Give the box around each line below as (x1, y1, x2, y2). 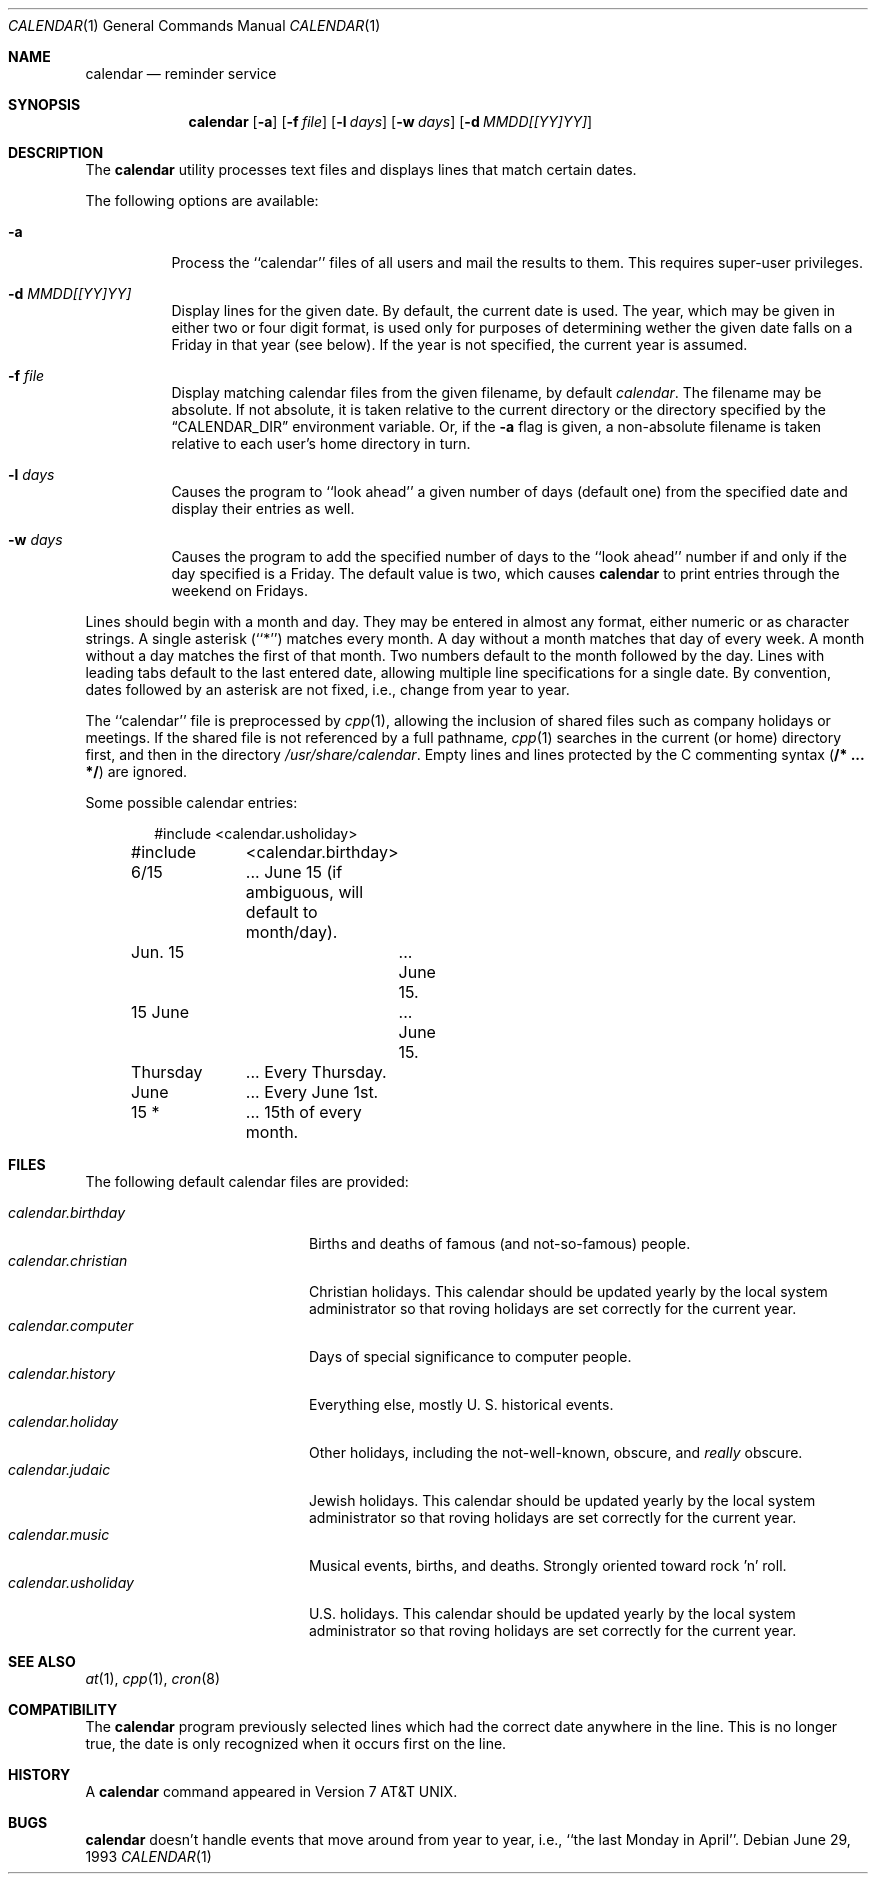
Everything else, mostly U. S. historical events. (309, 1396, 614, 1413)
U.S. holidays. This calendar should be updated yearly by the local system (309, 1605, 796, 1622)
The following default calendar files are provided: (85, 1173, 409, 1190)
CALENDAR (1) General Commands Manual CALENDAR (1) (8, 17, 381, 34)
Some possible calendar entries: (85, 794, 298, 811)
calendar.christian (8, 1252, 128, 1269)
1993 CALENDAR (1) (85, 1848, 212, 1865)
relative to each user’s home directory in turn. (171, 435, 471, 452)
